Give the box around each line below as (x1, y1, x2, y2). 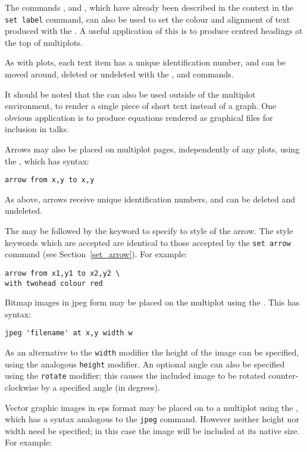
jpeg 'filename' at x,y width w (5, 329, 133, 338)
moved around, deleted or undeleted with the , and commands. (5, 68, 234, 80)
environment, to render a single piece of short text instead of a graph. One (5, 99, 277, 112)
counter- (268, 369, 299, 382)
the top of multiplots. (5, 36, 83, 48)
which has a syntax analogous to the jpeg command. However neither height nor (5, 413, 299, 425)
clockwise (5, 381, 39, 393)
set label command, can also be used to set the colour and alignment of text (5, 13, 290, 25)
